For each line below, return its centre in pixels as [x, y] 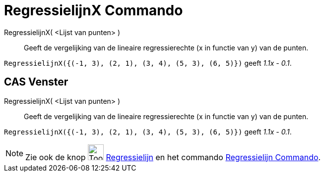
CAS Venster [36, 82]
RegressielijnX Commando [94, 10]
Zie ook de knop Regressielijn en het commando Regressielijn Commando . [173, 157]
